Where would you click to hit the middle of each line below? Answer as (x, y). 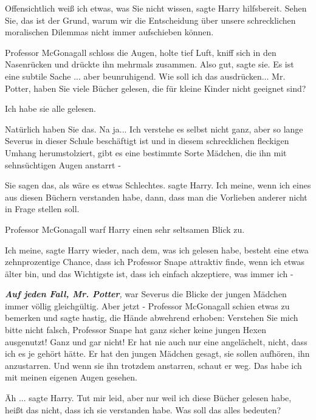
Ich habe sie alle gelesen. (50, 108)
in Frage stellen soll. (42, 209)
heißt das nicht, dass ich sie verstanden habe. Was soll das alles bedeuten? (143, 409)
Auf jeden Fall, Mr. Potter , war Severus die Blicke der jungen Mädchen (146, 294)
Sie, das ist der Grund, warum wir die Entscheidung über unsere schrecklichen (150, 20)
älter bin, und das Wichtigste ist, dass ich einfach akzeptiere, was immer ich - (149, 273)
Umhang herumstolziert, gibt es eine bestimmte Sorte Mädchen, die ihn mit (146, 152)
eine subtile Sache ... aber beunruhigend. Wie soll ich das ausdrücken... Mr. (145, 76)
